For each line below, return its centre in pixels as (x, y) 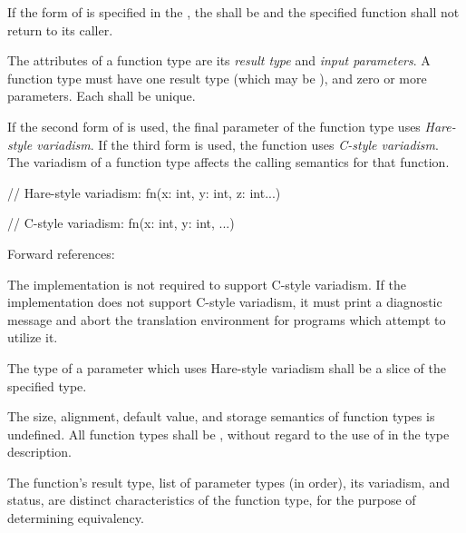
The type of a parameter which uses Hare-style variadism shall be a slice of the (227, 367)
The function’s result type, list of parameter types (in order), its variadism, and (228, 482)
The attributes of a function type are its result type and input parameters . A (219, 60)
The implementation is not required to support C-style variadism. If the (207, 284)
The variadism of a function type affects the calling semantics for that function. (228, 162)
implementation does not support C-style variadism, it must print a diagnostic (225, 302)
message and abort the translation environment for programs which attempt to (227, 319)
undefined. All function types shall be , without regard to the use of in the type (228, 434)
